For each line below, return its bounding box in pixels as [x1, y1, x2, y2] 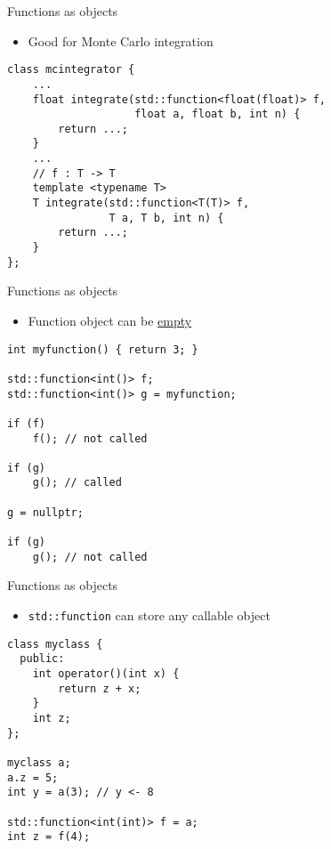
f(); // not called [32, 432, 148, 445]
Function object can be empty [28, 311, 192, 329]
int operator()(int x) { [32, 667, 180, 680]
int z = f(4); [7, 830, 91, 844]
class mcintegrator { [7, 63, 135, 77]
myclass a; [7, 756, 71, 769]
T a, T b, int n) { [109, 211, 224, 224]
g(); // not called [32, 550, 148, 563]
